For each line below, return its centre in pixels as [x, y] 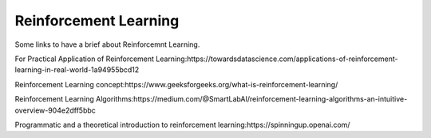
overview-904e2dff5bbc [55, 110]
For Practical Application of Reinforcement [85, 59]
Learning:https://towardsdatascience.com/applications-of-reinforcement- [277, 59]
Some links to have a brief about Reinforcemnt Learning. [107, 44]
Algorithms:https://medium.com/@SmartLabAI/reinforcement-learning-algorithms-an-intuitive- [252, 99]
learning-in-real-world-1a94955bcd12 [77, 70]
